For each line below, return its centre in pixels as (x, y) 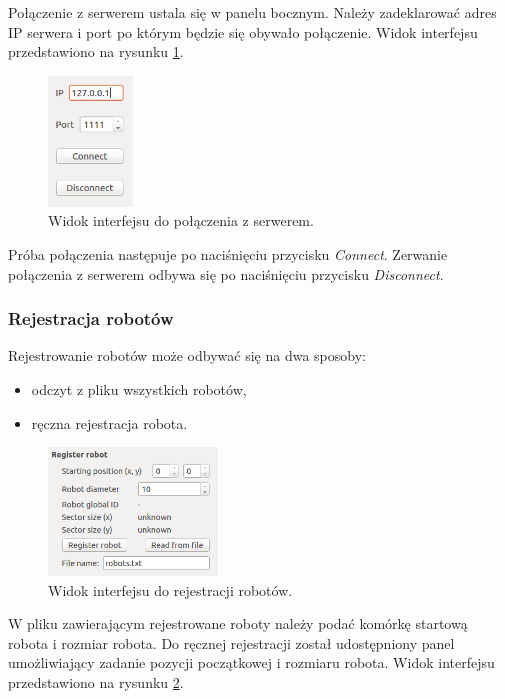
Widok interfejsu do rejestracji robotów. (170, 589)
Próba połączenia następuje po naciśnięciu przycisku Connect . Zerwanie (228, 253)
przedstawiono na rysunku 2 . (96, 682)
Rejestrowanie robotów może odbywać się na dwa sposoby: (187, 355)
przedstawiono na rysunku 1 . (96, 51)
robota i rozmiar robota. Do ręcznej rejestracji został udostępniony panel (231, 642)
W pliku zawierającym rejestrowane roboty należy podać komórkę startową (238, 623)
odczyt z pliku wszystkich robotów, (139, 388)
